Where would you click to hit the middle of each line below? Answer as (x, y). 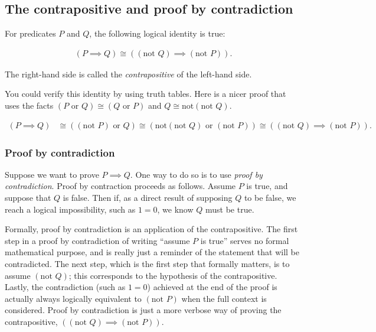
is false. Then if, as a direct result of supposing (148, 198)
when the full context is (224, 298)
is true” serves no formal (245, 240)
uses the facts (29, 105)
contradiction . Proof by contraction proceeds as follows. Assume (120, 186)
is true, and (267, 186)
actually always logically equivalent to (73, 298)
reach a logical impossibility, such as (70, 209)
